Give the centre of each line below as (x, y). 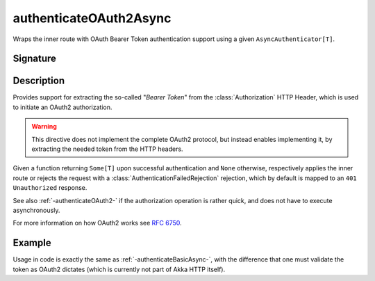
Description (39, 81)
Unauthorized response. (50, 188)
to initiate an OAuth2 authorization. (62, 107)
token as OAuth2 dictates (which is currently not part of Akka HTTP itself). (119, 269)
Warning (44, 127)
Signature (35, 59)
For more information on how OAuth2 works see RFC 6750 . (97, 223)
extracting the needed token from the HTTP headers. (107, 149)
